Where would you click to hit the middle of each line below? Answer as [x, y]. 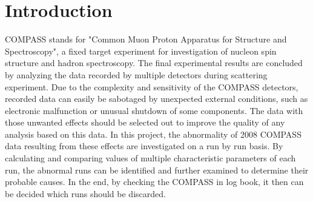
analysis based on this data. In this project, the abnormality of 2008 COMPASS [153, 134]
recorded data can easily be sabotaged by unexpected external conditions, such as [156, 99]
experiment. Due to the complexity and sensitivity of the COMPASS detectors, [152, 86]
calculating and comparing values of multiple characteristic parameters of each [150, 158]
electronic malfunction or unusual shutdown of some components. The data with [154, 110]
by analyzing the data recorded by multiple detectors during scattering [136, 74]
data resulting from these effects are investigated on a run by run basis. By [144, 146]
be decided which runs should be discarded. [85, 193]
